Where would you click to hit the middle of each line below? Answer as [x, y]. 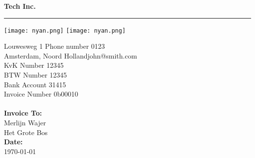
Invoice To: [23, 113]
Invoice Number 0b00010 [41, 94]
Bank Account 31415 [35, 84]
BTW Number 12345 [36, 75]
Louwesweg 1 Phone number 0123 [54, 46]
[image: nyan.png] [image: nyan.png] [65, 30]
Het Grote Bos [26, 132]
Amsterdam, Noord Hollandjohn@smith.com [71, 55]
